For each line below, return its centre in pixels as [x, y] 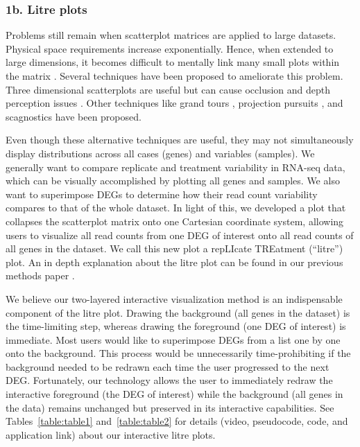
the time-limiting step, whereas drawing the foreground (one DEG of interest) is [176, 326]
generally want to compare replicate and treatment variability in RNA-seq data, [175, 167]
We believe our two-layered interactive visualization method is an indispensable [174, 298]
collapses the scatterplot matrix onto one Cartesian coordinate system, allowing [175, 221]
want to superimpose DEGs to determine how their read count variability [162, 194]
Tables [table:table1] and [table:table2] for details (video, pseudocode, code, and [177, 421]
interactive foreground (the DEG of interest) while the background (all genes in [174, 394]
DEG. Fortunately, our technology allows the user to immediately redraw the [169, 380]
